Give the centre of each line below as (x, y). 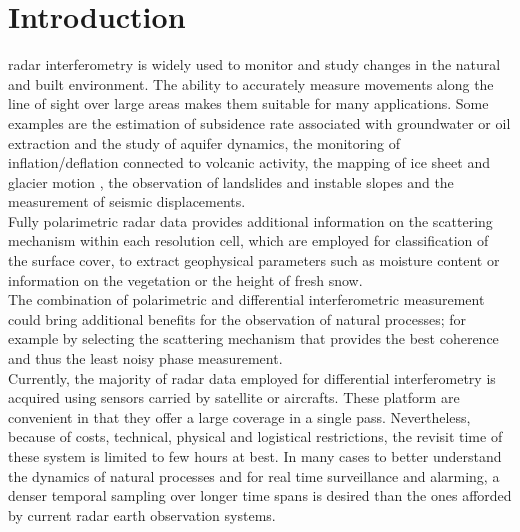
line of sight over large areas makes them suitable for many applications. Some (248, 103)
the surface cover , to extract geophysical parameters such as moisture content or (254, 260)
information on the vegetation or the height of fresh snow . (185, 279)
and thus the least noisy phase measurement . (145, 358)
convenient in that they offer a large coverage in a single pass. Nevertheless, (239, 416)
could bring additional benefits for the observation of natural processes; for (237, 318)
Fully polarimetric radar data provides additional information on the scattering (250, 220)
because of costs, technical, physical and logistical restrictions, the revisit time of (255, 436)
